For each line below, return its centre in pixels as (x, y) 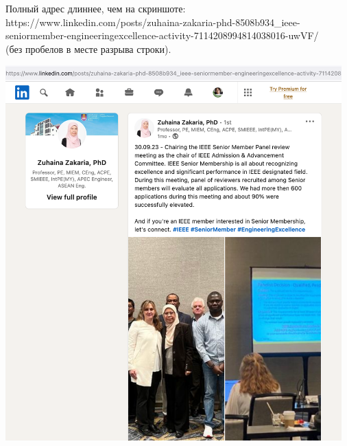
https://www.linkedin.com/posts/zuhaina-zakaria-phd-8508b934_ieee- (153, 22)
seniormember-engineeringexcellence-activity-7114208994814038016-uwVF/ (162, 35)
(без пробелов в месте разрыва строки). (88, 48)
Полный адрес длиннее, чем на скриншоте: (96, 8)
